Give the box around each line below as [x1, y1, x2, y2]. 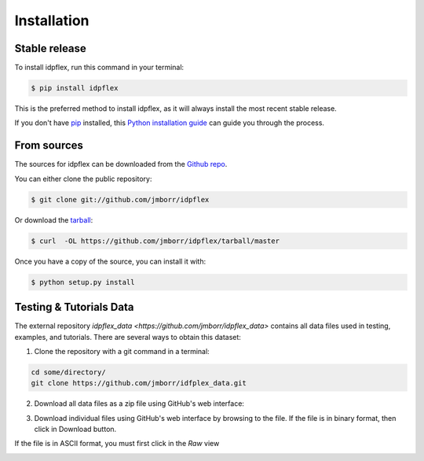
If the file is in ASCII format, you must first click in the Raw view [14, 439, 220, 448]
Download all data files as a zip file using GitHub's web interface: [34, 399, 245, 408]
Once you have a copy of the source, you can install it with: [14, 256, 207, 266]
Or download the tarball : [14, 215, 93, 224]
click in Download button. [34, 425, 117, 434]
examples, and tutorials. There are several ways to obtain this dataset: [14, 332, 241, 341]
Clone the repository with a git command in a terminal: [34, 346, 210, 356]
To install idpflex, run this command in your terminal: [14, 63, 185, 72]
